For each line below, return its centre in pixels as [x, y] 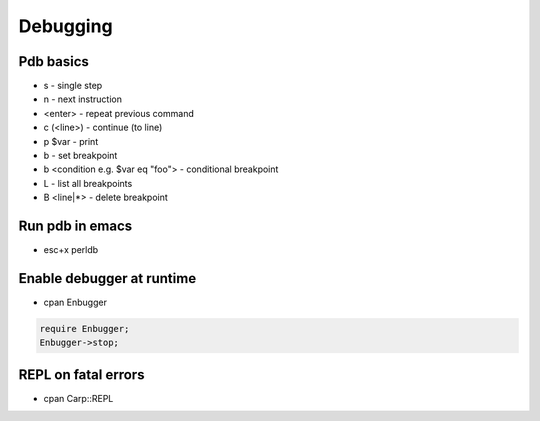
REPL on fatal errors [81, 374]
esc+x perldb [71, 250]
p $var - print [71, 141]
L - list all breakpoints [88, 183]
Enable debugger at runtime [107, 278]
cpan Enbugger [75, 302]
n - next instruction [82, 99]
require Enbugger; [84, 328]
